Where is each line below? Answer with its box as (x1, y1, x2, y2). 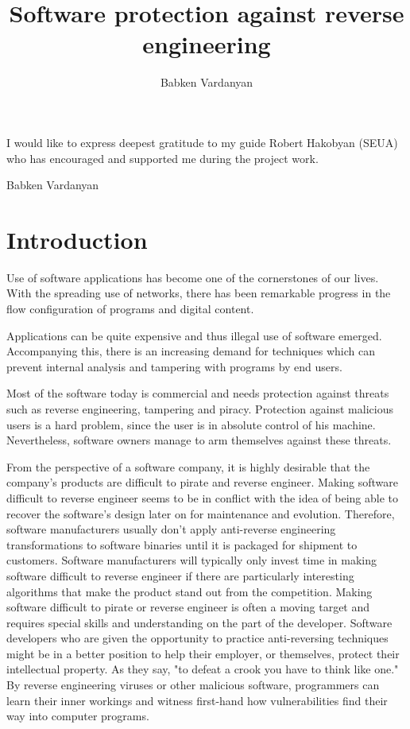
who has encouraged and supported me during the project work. (6, 149, 319, 166)
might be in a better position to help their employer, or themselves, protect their (6, 645, 400, 661)
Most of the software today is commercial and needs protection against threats (6, 385, 389, 401)
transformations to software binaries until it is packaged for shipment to (6, 536, 358, 553)
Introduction (6, 223, 148, 255)
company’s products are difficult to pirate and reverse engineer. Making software (6, 474, 398, 491)
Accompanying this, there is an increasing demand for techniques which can (6, 343, 375, 359)
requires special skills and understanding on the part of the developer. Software (6, 614, 393, 630)
